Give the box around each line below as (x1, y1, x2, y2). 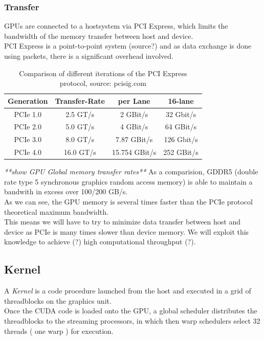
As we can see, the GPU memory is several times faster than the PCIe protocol (4, 196, 253, 207)
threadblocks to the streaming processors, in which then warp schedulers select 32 (4, 315, 260, 326)
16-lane (168, 95, 194, 106)
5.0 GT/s (65, 121, 95, 132)
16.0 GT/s (63, 147, 96, 157)
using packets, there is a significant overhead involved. (4, 51, 173, 61)
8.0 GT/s (65, 134, 95, 145)
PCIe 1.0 (14, 108, 41, 119)
